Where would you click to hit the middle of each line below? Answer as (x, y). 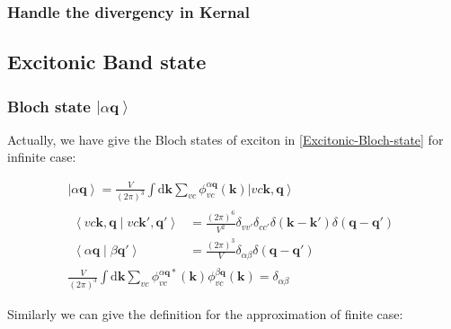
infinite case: (42, 157)
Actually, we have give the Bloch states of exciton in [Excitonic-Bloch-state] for (225, 139)
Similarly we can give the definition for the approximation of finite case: (205, 314)
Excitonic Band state (107, 62)
